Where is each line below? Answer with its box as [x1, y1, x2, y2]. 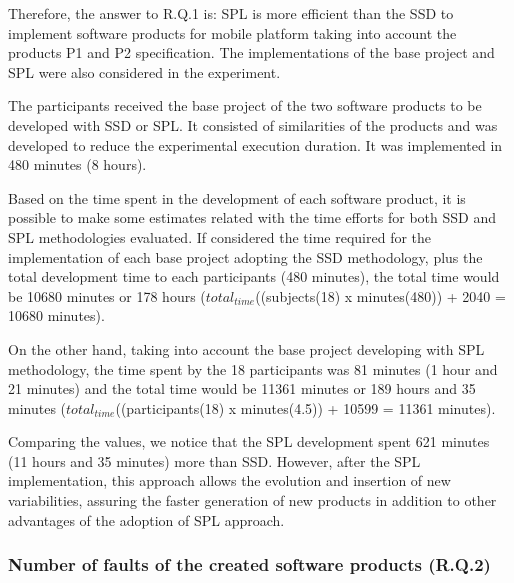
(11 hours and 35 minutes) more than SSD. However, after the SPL [8, 450, 421, 471]
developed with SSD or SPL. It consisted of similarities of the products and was [8, 114, 498, 135]
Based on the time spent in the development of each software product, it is [8, 187, 466, 208]
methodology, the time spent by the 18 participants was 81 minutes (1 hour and [8, 358, 498, 379]
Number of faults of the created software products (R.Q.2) [8, 552, 491, 577]
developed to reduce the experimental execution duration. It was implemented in [8, 134, 503, 155]
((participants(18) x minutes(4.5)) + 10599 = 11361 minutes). [115, 397, 496, 418]
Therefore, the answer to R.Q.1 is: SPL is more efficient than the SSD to [8, 3, 454, 23]
